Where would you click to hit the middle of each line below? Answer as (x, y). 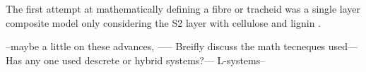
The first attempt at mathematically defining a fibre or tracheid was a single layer (183, 8)
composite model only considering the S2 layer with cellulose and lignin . (163, 22)
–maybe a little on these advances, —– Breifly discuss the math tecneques (166, 46)
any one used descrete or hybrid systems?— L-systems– (145, 60)
